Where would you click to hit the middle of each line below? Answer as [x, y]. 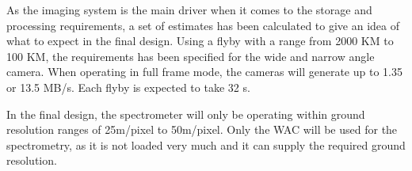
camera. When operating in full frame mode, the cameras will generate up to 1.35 [204, 72]
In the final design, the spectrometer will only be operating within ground [186, 114]
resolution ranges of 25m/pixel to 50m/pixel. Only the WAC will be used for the [202, 129]
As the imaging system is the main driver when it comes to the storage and [189, 9]
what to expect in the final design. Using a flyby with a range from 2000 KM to [200, 41]
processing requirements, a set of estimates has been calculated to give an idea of [203, 25]
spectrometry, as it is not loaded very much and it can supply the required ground [206, 144]
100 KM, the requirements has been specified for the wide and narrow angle [191, 56]
